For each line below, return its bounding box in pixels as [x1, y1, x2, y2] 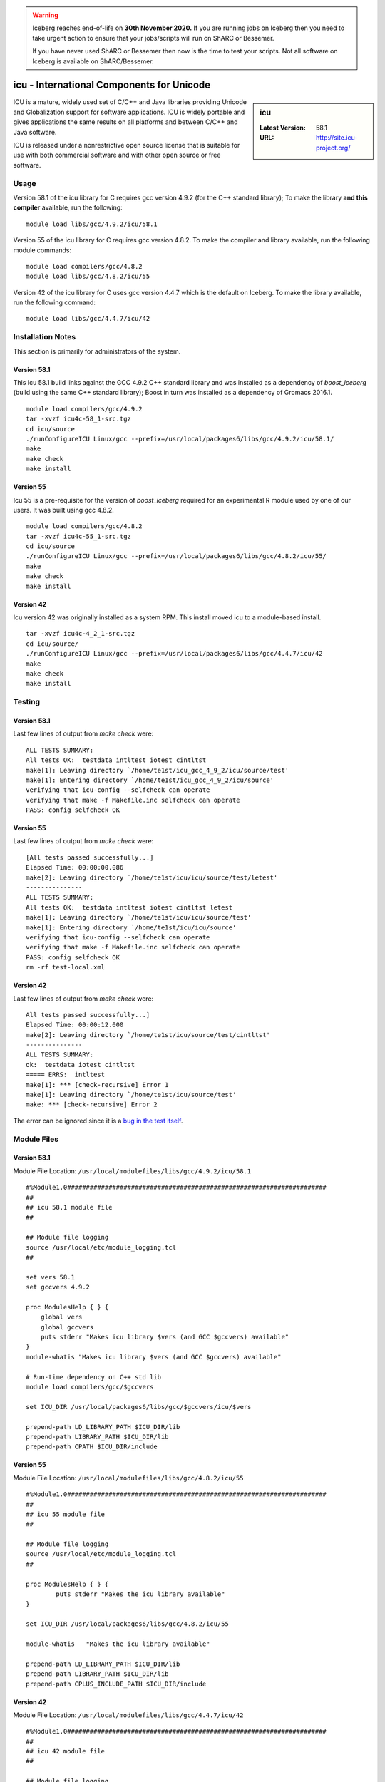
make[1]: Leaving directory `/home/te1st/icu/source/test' [26, 1091, 237, 1099]
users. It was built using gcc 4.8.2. [13, 505, 114, 514]
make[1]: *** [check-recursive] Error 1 [26, 1081, 169, 1088]
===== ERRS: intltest [26, 1071, 106, 1079]
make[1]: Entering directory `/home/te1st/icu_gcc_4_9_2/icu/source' [26, 776, 274, 784]
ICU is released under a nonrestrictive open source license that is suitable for [13, 141, 240, 150]
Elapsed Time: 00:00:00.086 [26, 863, 124, 872]
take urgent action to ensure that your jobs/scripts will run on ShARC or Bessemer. [32, 34, 274, 42]
